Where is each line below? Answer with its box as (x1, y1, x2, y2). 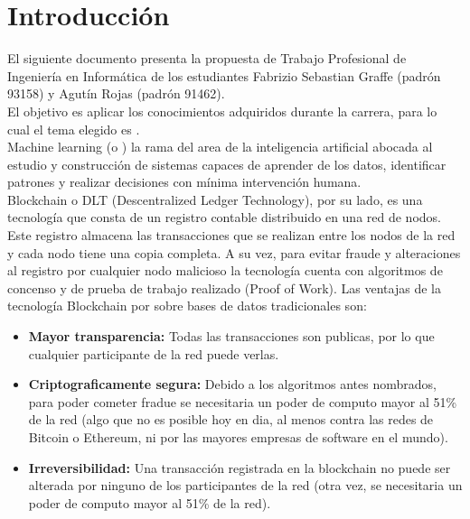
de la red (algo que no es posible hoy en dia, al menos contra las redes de (28, 410, 434, 429)
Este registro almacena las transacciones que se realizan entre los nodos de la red (7, 226, 456, 245)
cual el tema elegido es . (7, 119, 140, 138)
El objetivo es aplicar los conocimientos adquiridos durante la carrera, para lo (7, 101, 437, 120)
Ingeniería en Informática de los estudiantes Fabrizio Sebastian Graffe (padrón (7, 66, 441, 85)
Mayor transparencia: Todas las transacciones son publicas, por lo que (28, 327, 435, 346)
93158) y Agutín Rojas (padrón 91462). (7, 84, 225, 103)
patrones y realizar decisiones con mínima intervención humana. (7, 172, 362, 191)
